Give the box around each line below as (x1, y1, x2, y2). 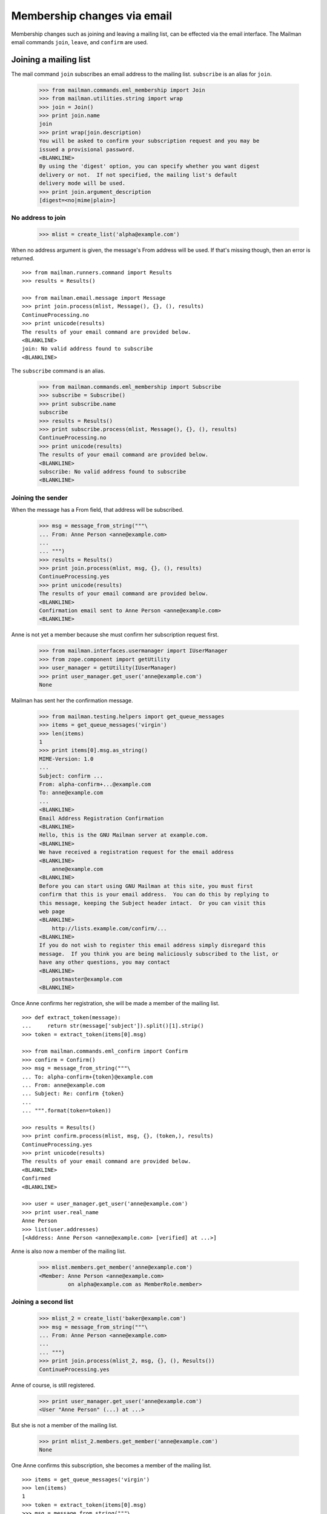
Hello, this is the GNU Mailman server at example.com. (39, 831, 209, 839)
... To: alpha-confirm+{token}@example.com (22, 1073, 153, 1080)
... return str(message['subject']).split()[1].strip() (22, 1022, 204, 1030)
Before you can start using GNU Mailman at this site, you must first (39, 882, 254, 890)
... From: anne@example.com (22, 1082, 105, 1088)
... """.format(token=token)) (22, 1107, 112, 1114)
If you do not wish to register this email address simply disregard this (39, 942, 266, 949)
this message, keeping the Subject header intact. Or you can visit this (39, 899, 266, 907)
